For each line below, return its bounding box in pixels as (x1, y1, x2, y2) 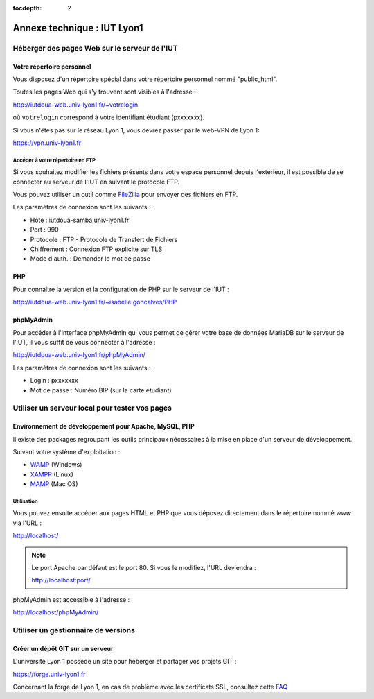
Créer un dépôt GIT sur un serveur (12, 644, 114, 653)
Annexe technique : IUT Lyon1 (12, 21, 143, 34)
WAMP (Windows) (30, 460, 82, 469)
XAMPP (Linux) (30, 470, 74, 478)
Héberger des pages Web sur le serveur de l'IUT (12, 43, 178, 53)
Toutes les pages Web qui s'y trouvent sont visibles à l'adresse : (12, 87, 197, 96)
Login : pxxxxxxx (30, 377, 79, 385)
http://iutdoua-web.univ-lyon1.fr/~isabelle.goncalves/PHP (12, 298, 177, 307)
